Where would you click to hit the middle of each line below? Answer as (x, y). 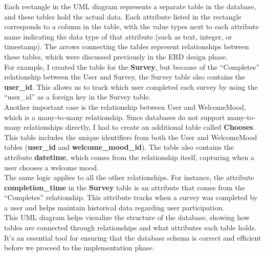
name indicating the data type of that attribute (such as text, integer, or (118, 36)
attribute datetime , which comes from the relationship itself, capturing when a (129, 157)
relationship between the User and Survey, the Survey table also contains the (125, 77)
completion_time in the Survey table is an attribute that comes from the (125, 187)
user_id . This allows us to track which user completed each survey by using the (131, 86)
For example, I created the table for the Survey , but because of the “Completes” (132, 66)
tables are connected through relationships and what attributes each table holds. (130, 228)
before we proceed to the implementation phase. (79, 248)
